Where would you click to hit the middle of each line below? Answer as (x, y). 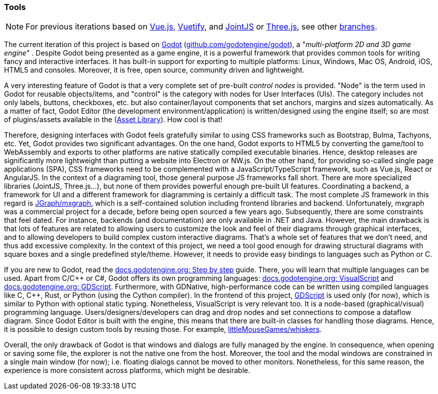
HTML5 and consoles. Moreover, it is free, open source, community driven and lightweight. (154, 70)
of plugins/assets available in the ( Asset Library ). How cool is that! (113, 120)
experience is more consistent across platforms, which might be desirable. (127, 370)
